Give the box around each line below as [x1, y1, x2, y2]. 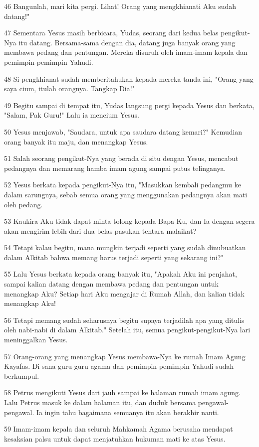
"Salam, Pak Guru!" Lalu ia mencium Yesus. [4, 110, 139, 120]
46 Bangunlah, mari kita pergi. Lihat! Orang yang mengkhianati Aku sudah [4, 1, 236, 11]
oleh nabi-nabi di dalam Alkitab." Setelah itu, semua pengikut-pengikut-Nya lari [4, 324, 251, 335]
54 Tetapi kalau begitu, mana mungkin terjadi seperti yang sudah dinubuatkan [4, 242, 246, 253]
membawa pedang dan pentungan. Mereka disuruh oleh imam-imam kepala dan [4, 47, 248, 57]
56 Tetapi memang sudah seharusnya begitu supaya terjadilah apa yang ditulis [4, 314, 245, 325]
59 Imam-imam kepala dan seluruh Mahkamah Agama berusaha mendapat [4, 424, 233, 434]
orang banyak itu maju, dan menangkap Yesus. [4, 136, 148, 147]
